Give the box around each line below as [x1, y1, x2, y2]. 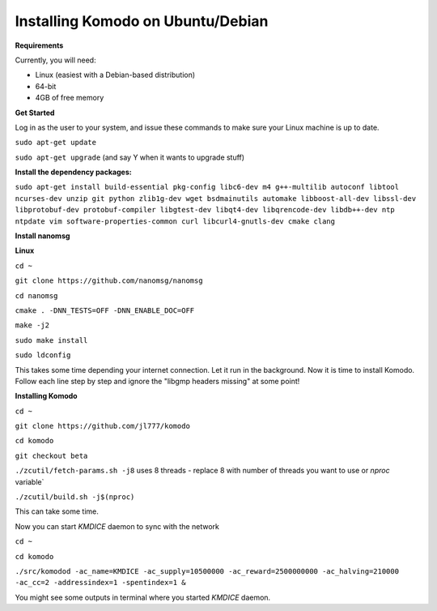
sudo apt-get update [15, 138, 97, 147]
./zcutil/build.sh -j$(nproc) [15, 493, 135, 502]
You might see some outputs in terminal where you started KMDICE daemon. [15, 592, 271, 602]
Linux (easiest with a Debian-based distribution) [35, 70, 196, 80]
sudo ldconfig [15, 351, 71, 360]
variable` [15, 476, 45, 486]
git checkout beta [15, 451, 88, 460]
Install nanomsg [15, 231, 70, 241]
